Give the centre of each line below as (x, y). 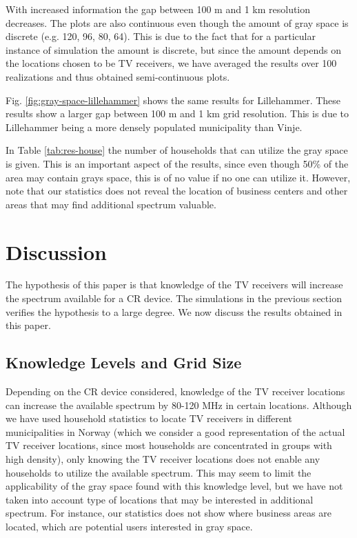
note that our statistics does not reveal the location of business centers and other (177, 191)
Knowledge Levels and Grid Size (124, 362)
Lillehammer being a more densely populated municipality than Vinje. (154, 127)
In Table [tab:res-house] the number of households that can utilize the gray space (177, 150)
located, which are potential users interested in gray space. (129, 526)
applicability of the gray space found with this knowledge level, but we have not (174, 486)
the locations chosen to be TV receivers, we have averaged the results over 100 (171, 63)
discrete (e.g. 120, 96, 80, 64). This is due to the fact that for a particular (161, 36)
